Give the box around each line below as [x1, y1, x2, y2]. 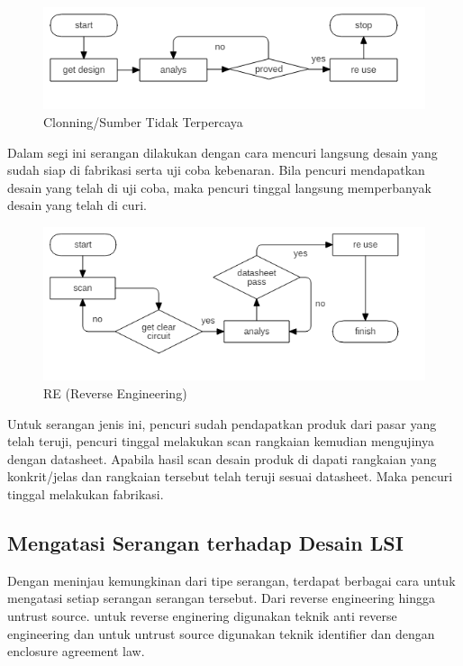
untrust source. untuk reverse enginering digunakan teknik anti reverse [7, 606, 397, 625]
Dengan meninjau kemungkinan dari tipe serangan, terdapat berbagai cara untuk [7, 570, 456, 589]
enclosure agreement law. [7, 642, 145, 661]
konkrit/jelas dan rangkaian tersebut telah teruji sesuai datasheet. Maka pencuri [7, 467, 453, 486]
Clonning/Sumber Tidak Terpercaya [43, 112, 243, 131]
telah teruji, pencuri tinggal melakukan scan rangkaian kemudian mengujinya [7, 432, 434, 451]
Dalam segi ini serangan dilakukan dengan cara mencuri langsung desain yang [7, 142, 438, 161]
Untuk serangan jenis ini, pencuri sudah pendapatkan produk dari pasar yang [7, 414, 437, 433]
